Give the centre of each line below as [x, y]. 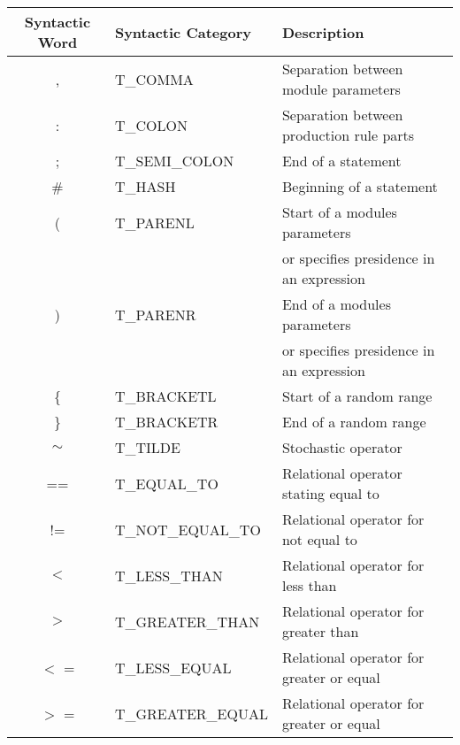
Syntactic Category [183, 32]
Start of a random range [357, 396]
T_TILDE [147, 447]
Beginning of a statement [360, 186]
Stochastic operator [342, 447]
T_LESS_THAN [169, 575]
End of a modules [336, 304]
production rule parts [348, 135]
